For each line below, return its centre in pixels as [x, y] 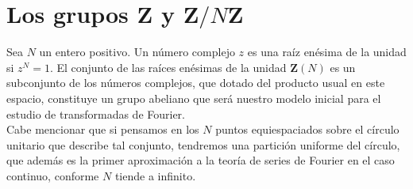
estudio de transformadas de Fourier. [96, 113]
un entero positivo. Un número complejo [137, 52]
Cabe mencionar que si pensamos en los [103, 129]
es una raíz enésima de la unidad [327, 52]
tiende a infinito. [155, 175]
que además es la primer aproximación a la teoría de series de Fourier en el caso [201, 160]
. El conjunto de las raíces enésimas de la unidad [168, 67]
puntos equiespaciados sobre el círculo [307, 129]
